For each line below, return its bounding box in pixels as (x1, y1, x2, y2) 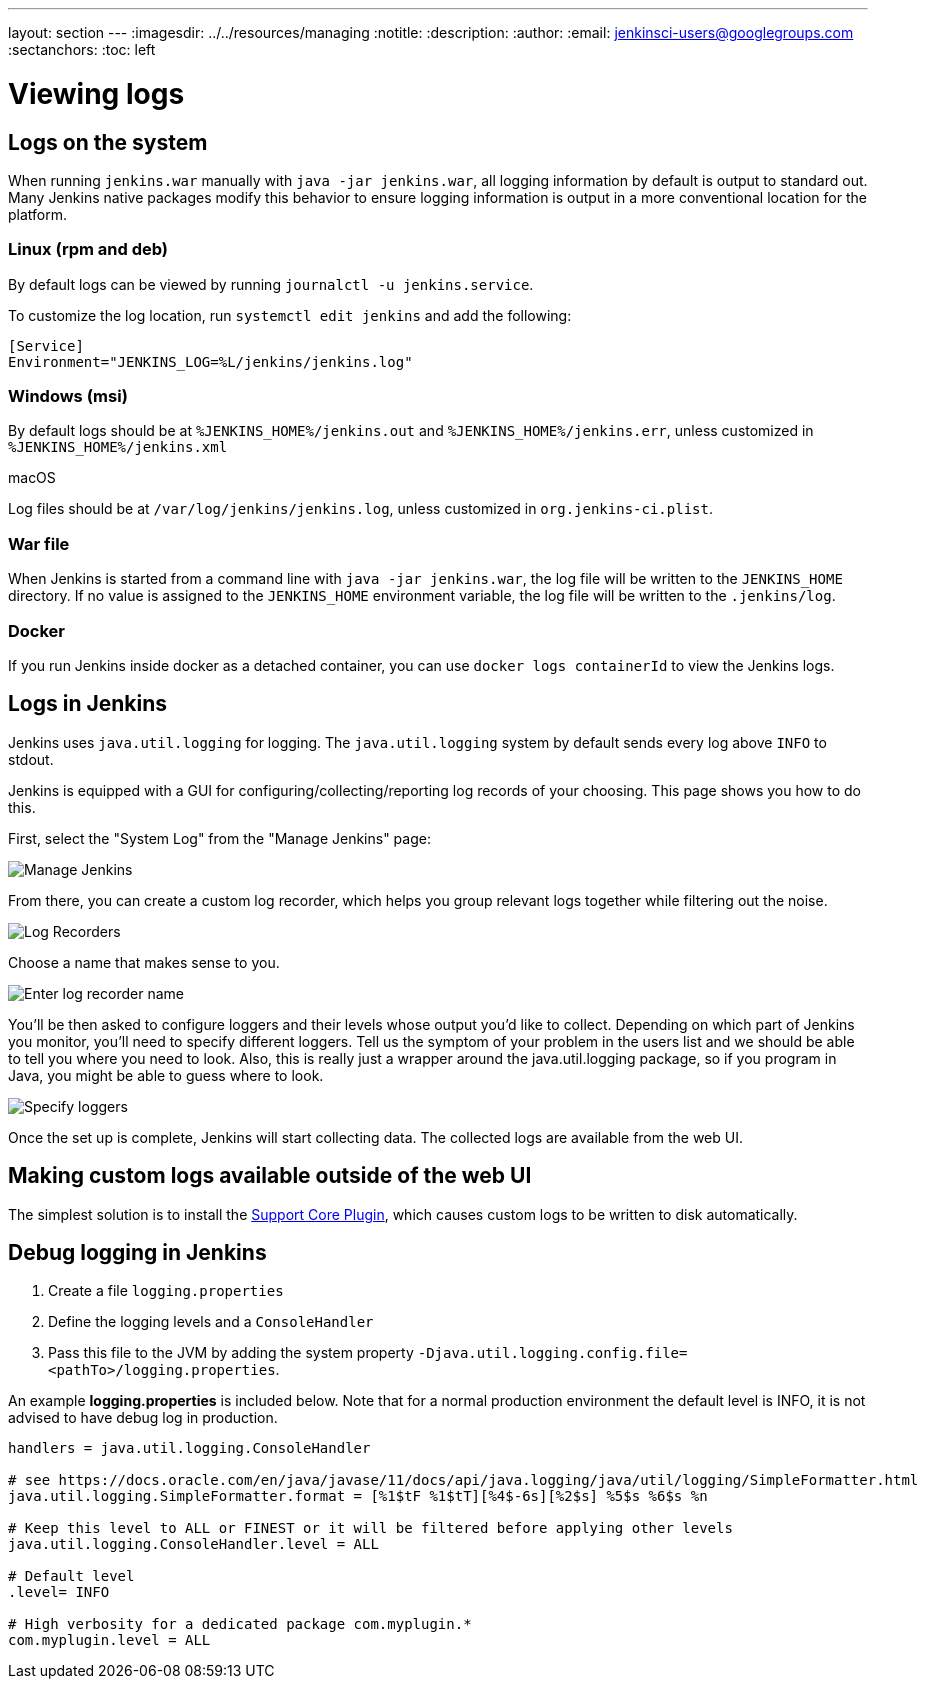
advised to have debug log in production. (8, 1409, 278, 1427)
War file (8, 533, 70, 554)
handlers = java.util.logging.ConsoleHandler (8, 1440, 371, 1457)
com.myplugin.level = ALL (8, 1632, 211, 1649)
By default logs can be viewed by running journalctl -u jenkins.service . (8, 275, 534, 293)
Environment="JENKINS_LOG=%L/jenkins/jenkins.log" (8, 353, 413, 370)
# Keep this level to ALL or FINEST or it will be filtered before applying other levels (8, 1520, 733, 1537)
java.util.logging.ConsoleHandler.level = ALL (8, 1536, 379, 1553)
